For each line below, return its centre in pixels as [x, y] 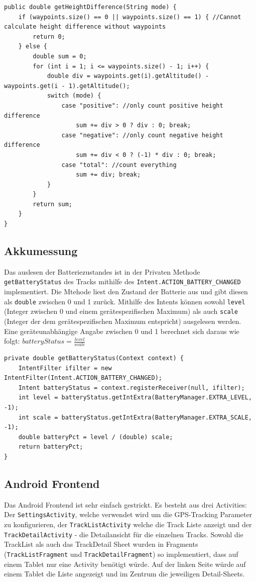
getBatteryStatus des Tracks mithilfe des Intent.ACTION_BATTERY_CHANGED [122, 281]
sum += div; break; [108, 175]
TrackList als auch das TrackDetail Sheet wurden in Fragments [101, 544]
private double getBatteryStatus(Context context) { [94, 358]
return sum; [53, 204]
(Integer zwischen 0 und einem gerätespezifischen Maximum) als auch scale [121, 311]
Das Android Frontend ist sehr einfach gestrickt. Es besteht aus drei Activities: [125, 504]
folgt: [12, 341]
